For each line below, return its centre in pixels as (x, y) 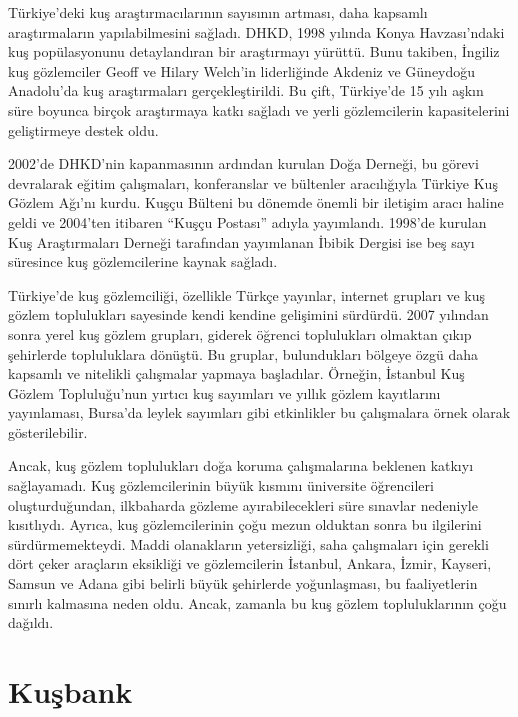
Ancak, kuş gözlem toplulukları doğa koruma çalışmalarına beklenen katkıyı (241, 465)
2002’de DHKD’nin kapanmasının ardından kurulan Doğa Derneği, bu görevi (243, 163)
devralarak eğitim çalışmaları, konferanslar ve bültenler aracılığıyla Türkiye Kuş (253, 182)
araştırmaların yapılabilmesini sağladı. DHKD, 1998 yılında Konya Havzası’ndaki (256, 31)
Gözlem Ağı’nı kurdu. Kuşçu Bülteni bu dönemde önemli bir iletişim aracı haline (256, 202)
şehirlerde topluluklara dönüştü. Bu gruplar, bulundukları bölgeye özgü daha (243, 353)
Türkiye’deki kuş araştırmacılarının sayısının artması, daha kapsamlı (218, 12)
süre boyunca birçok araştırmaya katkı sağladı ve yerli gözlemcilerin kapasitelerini (259, 109)
